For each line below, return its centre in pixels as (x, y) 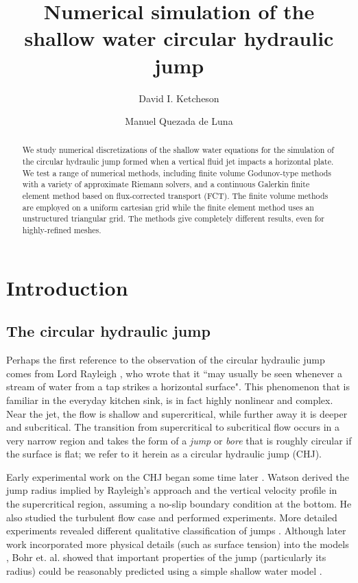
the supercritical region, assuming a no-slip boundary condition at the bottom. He (179, 504)
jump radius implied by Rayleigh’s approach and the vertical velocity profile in (172, 490)
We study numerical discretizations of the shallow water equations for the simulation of (178, 150)
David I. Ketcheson (179, 98)
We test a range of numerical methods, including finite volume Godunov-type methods (177, 172)
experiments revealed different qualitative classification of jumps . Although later (176, 531)
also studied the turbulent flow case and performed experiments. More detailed (172, 517)
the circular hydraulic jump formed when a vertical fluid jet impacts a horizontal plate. (178, 162)
